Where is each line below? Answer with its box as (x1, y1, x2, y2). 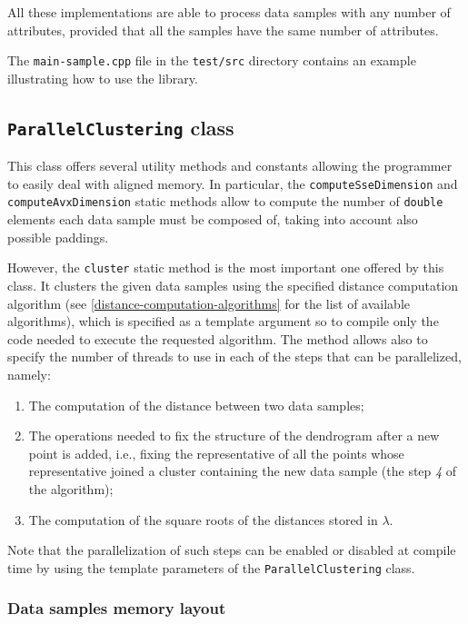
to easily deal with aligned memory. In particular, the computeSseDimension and (7, 173, 458, 193)
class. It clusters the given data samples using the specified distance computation (7, 275, 459, 294)
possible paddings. (7, 227, 109, 246)
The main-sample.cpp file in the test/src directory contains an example (7, 51, 416, 70)
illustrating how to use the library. (7, 68, 198, 87)
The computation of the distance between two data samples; (28, 395, 364, 414)
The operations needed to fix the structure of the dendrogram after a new (28, 426, 440, 445)
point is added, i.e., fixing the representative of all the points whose (28, 443, 404, 462)
